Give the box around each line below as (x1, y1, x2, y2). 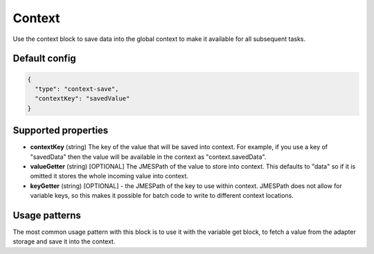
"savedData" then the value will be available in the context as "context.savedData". (30, 153, 267, 161)
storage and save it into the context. (12, 237, 116, 246)
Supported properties (12, 125, 109, 137)
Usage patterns (12, 209, 81, 221)
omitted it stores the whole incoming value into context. (30, 172, 188, 180)
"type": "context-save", (35, 85, 119, 93)
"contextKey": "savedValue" (35, 94, 130, 103)
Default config (12, 53, 76, 65)
